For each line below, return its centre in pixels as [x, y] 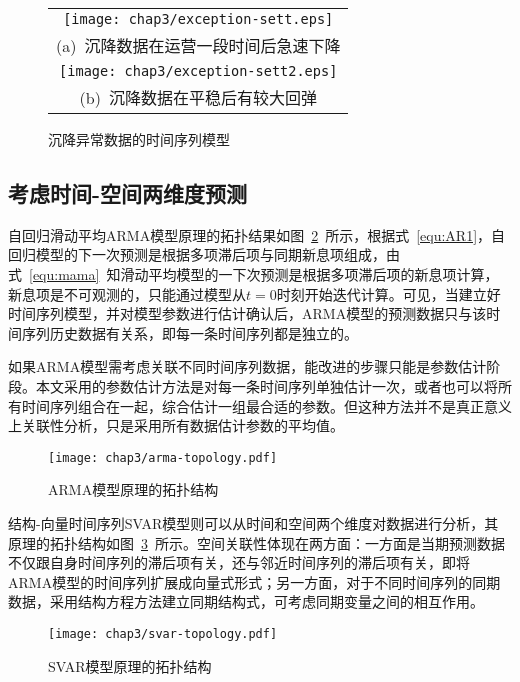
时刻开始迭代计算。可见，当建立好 [388, 293]
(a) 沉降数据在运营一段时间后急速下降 [198, 45]
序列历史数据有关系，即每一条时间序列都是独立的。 [189, 332]
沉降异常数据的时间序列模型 [139, 139]
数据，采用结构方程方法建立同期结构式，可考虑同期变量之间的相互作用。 [246, 601]
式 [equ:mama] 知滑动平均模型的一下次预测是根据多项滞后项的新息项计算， [253, 273]
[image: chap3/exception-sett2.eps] [198, 71]
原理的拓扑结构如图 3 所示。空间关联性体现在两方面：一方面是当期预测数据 [256, 542]
